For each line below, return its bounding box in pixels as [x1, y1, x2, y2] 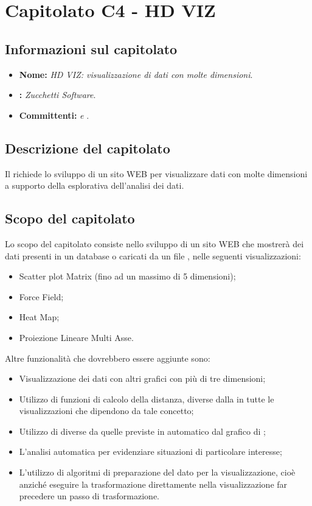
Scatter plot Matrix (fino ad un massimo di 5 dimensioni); [19, 270, 236, 283]
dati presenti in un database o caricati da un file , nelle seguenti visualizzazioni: [5, 249, 301, 262]
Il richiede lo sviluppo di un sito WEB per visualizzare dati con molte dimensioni [5, 167, 308, 180]
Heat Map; [19, 311, 60, 323]
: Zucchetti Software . [19, 88, 96, 101]
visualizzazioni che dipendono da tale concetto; [19, 404, 194, 417]
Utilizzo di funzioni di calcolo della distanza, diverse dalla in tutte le [19, 392, 274, 405]
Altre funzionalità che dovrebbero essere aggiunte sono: [5, 351, 210, 364]
